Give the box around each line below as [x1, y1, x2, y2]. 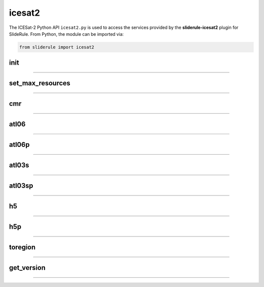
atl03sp [9, 182, 34, 190]
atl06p [9, 141, 30, 149]
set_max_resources [9, 79, 70, 88]
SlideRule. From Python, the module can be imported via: [9, 31, 124, 37]
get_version [9, 263, 46, 272]
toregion [9, 243, 36, 252]
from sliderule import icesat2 [19, 44, 95, 50]
